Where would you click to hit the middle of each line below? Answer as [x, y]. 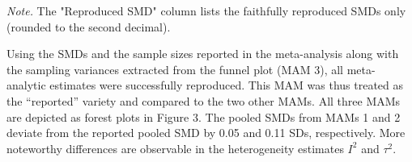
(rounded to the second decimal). [89, 26]
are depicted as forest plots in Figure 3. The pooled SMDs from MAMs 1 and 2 [204, 116]
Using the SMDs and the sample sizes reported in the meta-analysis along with [203, 54]
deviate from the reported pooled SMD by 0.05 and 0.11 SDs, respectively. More [206, 133]
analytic [26, 85]
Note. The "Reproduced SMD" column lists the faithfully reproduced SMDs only [206, 10]
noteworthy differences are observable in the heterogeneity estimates [175, 148]
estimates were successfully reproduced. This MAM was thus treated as [227, 85]
